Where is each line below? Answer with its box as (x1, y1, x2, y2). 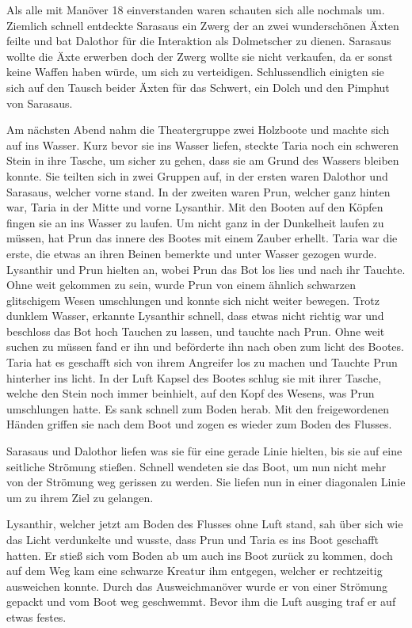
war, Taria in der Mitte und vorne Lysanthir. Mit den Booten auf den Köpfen (6, 199, 383, 215)
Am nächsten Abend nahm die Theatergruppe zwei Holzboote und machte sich (6, 121, 390, 138)
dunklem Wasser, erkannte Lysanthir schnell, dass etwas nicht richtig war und (6, 307, 384, 324)
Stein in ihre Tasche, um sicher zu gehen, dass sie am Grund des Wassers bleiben (6, 152, 399, 169)
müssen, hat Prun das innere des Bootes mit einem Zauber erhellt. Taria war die (6, 230, 398, 246)
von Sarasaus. (6, 94, 73, 111)
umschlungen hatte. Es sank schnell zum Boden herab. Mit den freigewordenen (6, 400, 390, 417)
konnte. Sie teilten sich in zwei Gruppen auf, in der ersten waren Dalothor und (6, 167, 388, 184)
